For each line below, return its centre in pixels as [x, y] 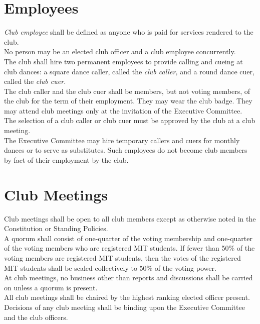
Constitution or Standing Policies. [56, 228]
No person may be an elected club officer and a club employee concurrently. [120, 51]
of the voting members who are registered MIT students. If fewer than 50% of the [129, 248]
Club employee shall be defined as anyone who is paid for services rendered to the [129, 32]
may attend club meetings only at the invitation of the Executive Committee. [123, 110]
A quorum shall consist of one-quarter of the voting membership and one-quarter [128, 238]
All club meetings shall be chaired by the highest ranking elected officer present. [127, 297]
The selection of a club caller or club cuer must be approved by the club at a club [130, 120]
